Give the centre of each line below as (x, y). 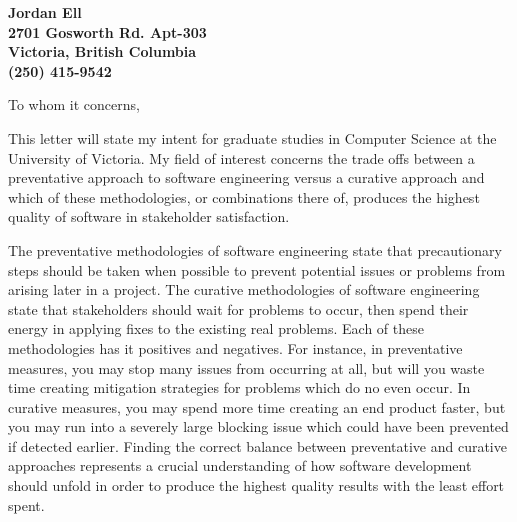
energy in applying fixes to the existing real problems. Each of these (216, 328)
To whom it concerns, (74, 104)
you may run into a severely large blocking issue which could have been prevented (258, 426)
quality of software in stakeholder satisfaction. (149, 216)
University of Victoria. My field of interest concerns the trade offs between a (241, 157)
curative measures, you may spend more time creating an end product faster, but (257, 406)
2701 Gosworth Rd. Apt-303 (107, 31)
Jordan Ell (45, 12)
